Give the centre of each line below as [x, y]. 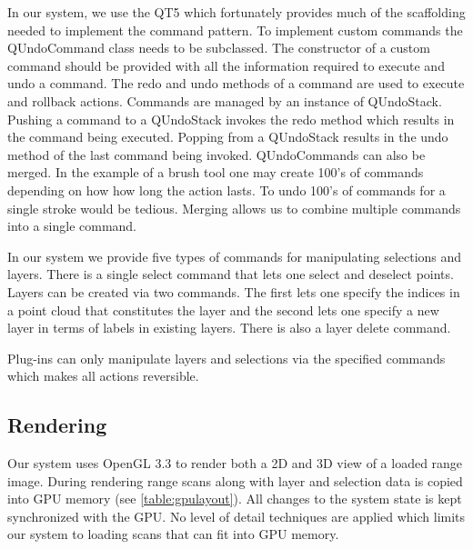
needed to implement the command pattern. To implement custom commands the [235, 30]
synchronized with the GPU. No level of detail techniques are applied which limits [236, 516]
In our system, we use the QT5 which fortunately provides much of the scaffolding [236, 12]
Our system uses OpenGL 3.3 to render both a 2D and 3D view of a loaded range [235, 463]
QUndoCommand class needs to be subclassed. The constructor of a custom [219, 48]
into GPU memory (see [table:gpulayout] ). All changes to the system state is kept [235, 499]
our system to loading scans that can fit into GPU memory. [173, 534]
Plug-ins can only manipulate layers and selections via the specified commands [226, 358]
